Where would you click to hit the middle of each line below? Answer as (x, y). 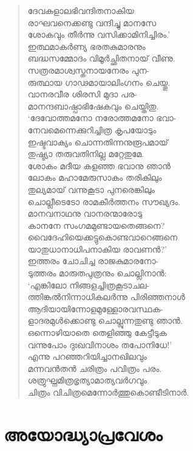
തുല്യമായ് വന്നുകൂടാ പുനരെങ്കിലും (91, 189)
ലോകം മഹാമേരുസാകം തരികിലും (95, 177)
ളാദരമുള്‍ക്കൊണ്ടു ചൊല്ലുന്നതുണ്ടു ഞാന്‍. (105, 320)
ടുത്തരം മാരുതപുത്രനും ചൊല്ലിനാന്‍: (97, 273)
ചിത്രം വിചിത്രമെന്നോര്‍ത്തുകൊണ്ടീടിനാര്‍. (108, 392)
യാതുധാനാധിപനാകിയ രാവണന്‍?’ (97, 249)
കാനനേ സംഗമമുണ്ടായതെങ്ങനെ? (96, 225)
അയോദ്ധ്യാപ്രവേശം (83, 434)
